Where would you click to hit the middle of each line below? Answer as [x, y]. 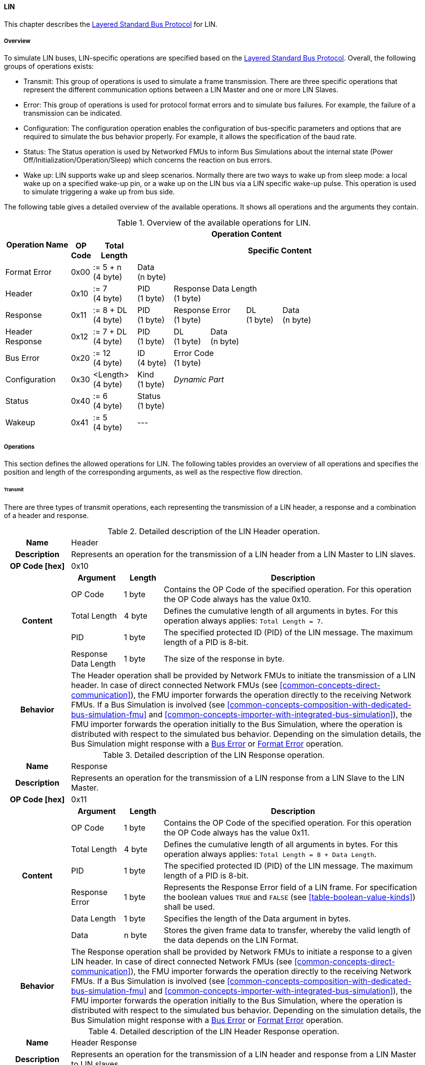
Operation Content [247, 234]
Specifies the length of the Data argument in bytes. [257, 918]
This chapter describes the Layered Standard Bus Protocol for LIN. [111, 24]
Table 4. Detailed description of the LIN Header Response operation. [214, 1031]
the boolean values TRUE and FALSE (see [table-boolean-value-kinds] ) [290, 897]
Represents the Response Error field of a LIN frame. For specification [290, 887]
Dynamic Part [199, 380]
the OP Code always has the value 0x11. [237, 832]
